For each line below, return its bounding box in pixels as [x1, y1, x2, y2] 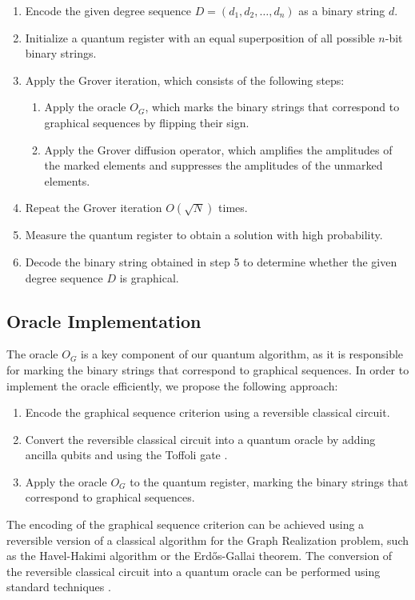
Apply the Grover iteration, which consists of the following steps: [25, 71, 345, 88]
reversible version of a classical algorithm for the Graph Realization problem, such [6, 531, 409, 548]
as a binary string [298, 2, 385, 18]
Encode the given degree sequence [25, 2, 191, 18]
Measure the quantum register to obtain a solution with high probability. [25, 226, 383, 243]
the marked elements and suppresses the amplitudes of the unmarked [44, 157, 383, 174]
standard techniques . [6, 578, 111, 595]
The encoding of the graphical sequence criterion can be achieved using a [6, 516, 365, 533]
